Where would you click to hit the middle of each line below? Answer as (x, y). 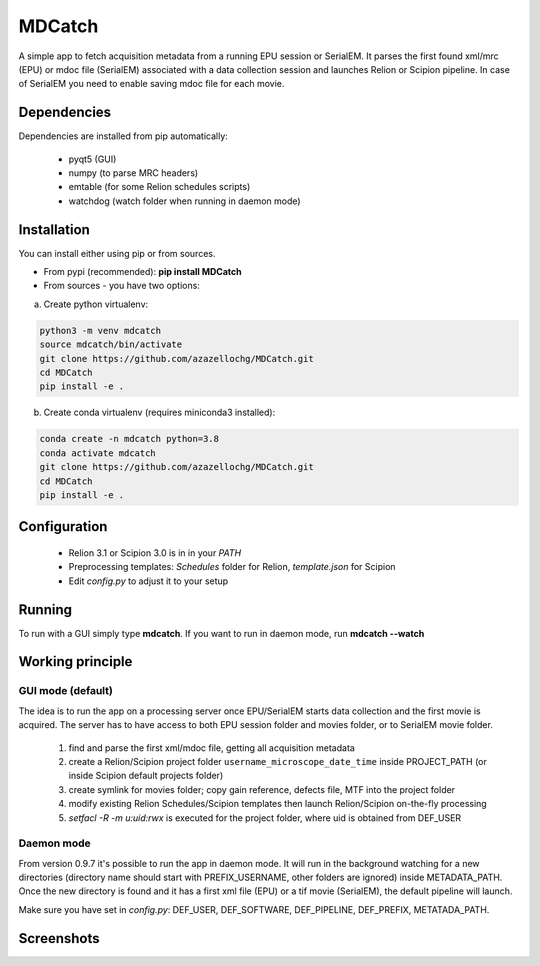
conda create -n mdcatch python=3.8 (129, 439)
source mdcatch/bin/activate (111, 344)
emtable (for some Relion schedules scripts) (159, 187)
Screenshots (59, 938)
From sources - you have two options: (121, 286)
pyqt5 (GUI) (92, 159)
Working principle (75, 661)
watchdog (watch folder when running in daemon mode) (184, 201)
